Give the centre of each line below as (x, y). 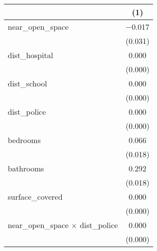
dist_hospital (31, 55)
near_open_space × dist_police (63, 225)
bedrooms (24, 140)
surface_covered (35, 197)
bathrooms (26, 168)
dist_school (27, 83)
